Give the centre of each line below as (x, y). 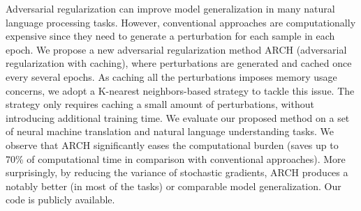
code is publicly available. (60, 200)
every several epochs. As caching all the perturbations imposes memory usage (171, 76)
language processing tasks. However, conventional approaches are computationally (181, 22)
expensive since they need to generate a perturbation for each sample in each (170, 36)
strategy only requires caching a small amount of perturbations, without (160, 104)
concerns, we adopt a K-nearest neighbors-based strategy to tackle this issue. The (180, 90)
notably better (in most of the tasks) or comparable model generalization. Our (174, 186)
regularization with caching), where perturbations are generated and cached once (179, 63)
